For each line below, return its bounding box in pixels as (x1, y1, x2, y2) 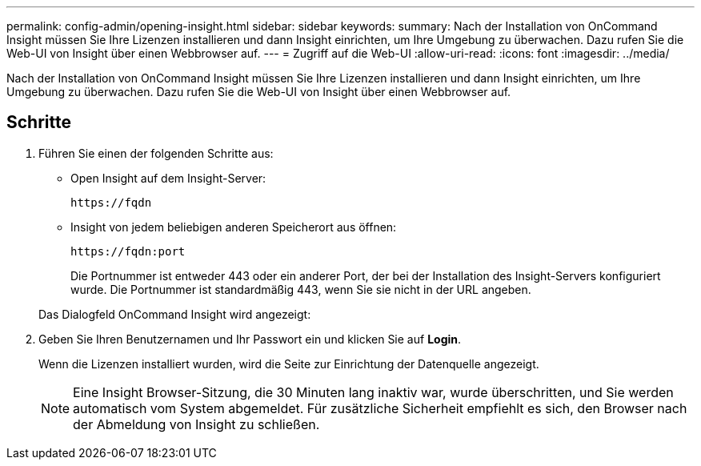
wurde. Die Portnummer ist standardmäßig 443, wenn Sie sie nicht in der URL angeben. (70, 282, 531, 296)
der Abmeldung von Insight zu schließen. (73, 416, 320, 432)
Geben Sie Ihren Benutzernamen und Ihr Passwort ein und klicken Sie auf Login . (38, 331, 462, 346)
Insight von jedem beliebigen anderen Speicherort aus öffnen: (70, 219, 397, 234)
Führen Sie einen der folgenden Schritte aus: (38, 146, 274, 160)
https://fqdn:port (70, 244, 186, 258)
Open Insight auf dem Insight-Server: (70, 171, 266, 185)
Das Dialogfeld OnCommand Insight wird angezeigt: (38, 307, 311, 321)
